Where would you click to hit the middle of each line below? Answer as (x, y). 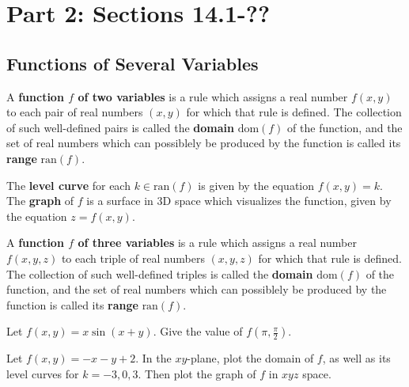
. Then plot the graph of (197, 373)
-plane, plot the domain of (250, 358)
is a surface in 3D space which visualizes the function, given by (239, 201)
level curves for (43, 373)
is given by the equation (256, 185)
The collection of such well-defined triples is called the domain (160, 273)
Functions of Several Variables (133, 63)
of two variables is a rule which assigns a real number (213, 96)
